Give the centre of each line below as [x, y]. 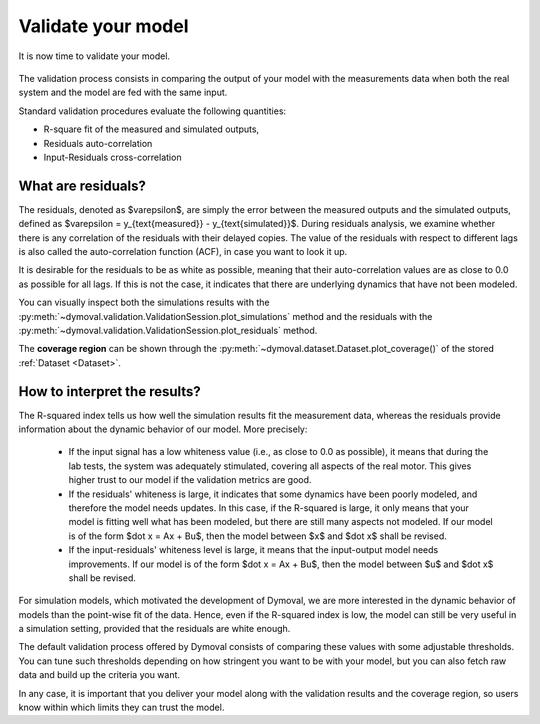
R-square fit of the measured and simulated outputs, [151, 129]
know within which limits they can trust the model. [121, 707]
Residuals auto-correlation [98, 143]
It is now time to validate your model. [94, 56]
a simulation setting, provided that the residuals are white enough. [154, 629]
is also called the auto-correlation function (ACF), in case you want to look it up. [183, 251]
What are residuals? [82, 185]
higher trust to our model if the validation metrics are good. [190, 480]
